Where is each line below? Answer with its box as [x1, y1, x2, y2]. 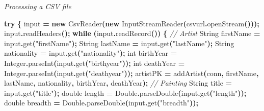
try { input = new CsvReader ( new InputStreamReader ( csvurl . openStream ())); [4, 18, 259, 28]
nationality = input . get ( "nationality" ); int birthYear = [4, 48, 177, 58]
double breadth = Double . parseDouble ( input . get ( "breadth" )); [4, 97, 199, 108]
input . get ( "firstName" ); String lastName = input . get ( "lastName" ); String [4, 38, 234, 48]
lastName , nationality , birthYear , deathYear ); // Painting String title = [4, 78, 232, 88]
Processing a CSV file [4, 1, 71, 11]
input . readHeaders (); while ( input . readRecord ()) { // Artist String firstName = [4, 28, 260, 39]
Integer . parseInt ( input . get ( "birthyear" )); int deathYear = [4, 57, 185, 68]
